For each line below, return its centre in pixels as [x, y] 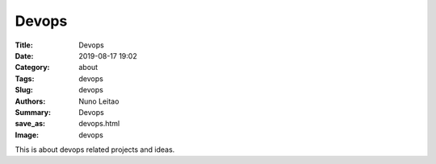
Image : [27, 135]
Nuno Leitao [99, 101]
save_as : [30, 124]
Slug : [24, 90]
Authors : [30, 101]
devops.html [99, 124]
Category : [32, 68]
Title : [24, 45]
